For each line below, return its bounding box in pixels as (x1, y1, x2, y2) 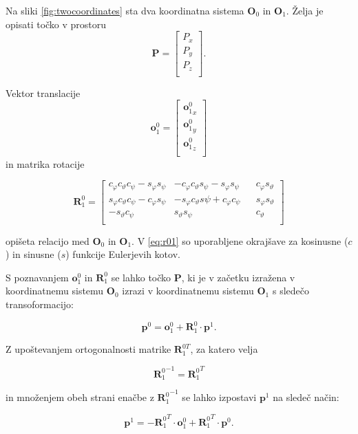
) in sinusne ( (6, 247, 61, 261)
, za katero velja (190, 342, 258, 356)
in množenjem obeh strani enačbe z (6, 390, 154, 404)
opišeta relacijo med (6, 233, 89, 248)
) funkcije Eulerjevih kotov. (65, 247, 180, 261)
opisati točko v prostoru (6, 17, 107, 31)
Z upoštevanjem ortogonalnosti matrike (6, 342, 171, 356)
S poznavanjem (6, 270, 69, 284)
